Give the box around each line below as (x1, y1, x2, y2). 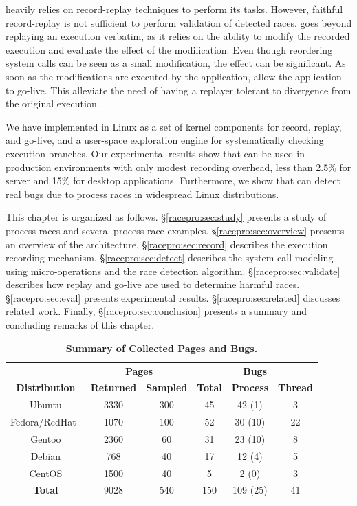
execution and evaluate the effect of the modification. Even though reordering (6, 42, 333, 56)
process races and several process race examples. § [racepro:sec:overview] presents (6, 223, 345, 237)
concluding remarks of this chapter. (6, 318, 155, 332)
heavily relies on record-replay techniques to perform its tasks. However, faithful (6, 2, 343, 16)
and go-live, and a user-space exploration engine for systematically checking (6, 133, 324, 147)
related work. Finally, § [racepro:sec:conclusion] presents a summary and (6, 304, 307, 318)
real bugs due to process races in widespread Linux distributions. (6, 186, 279, 201)
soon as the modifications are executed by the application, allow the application (6, 69, 342, 83)
